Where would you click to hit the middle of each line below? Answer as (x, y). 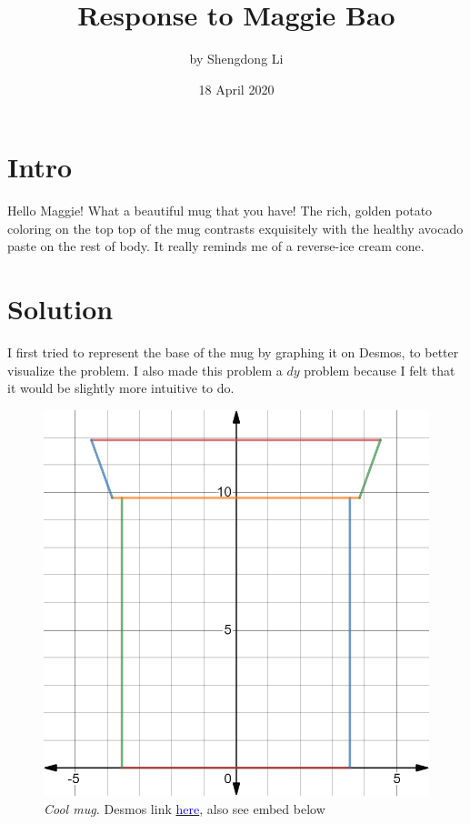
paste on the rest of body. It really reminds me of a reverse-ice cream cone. (216, 246)
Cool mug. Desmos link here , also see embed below (185, 808)
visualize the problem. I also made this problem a (145, 370)
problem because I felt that (380, 370)
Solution (60, 309)
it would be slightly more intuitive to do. (121, 388)
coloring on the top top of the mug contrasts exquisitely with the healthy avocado (235, 228)
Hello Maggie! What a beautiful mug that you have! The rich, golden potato (220, 211)
